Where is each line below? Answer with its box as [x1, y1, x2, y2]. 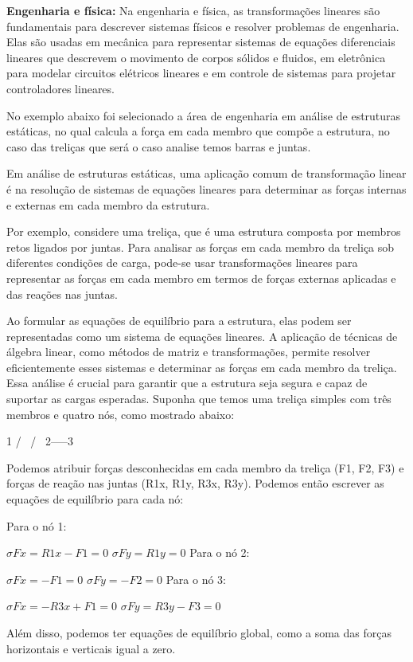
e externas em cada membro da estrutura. [6, 196, 210, 213]
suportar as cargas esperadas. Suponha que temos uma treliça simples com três [6, 390, 392, 407]
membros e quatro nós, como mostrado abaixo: [6, 405, 235, 422]
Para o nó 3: [166, 570, 227, 587]
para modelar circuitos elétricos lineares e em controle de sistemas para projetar [6, 65, 396, 81]
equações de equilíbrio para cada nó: [6, 491, 184, 507]
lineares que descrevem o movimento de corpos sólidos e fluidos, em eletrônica [6, 49, 386, 65]
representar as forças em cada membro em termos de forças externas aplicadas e [6, 269, 396, 286]
